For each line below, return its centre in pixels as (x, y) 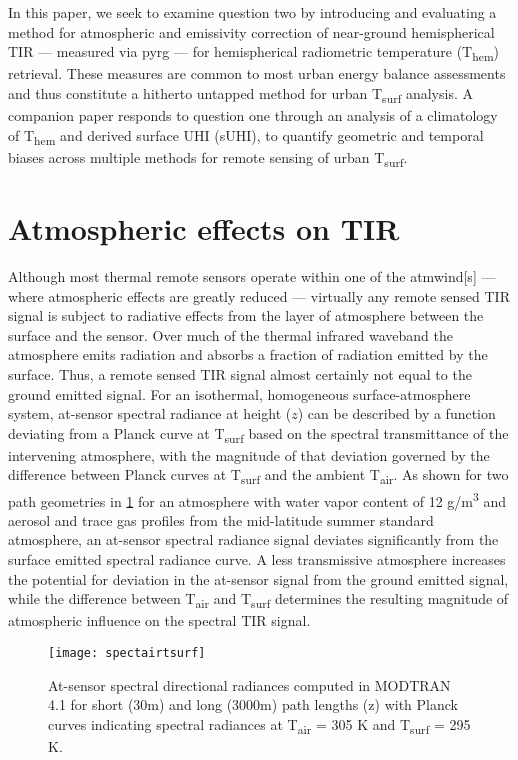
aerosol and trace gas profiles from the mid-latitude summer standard (221, 519)
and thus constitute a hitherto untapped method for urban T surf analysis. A (240, 94)
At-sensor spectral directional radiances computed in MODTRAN (249, 684)
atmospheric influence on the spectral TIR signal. (159, 620)
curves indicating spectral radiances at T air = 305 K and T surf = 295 (259, 725)
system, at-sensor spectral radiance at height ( (150, 413)
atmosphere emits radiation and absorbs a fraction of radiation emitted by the (248, 354)
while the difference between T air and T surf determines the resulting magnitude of (258, 600)
